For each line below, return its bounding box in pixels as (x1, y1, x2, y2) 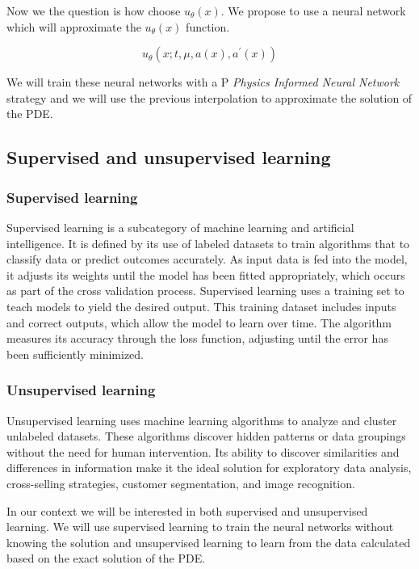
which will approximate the (6, 18, 141, 35)
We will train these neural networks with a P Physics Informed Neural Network (6, 74, 400, 91)
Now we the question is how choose (6, 2, 181, 19)
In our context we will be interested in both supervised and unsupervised (6, 502, 368, 519)
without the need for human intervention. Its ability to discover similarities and (6, 443, 400, 460)
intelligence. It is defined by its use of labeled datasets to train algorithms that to (6, 234, 410, 251)
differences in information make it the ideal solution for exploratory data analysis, (6, 459, 412, 476)
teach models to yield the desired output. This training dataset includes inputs (6, 297, 396, 314)
